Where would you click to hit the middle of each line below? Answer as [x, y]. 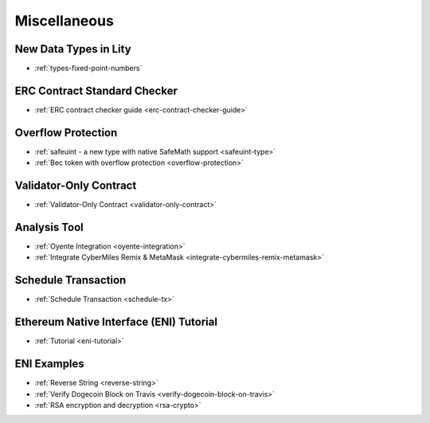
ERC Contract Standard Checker [96, 90]
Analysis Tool [49, 227]
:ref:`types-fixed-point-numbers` [88, 69]
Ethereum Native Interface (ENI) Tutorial [116, 322]
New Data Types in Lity [73, 49]
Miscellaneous [64, 21]
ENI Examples [50, 364]
